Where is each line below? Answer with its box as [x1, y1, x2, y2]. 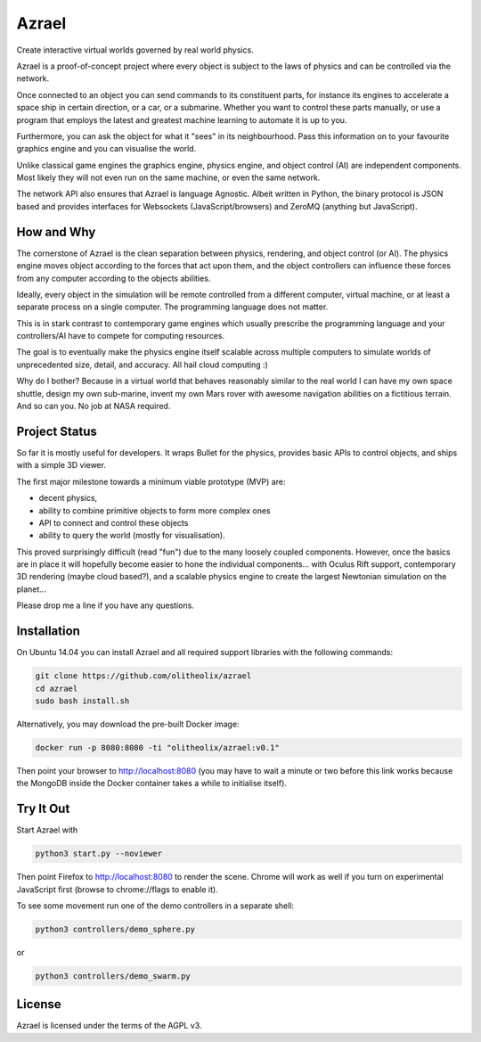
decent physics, [38, 493, 98, 504]
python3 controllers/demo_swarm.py [35, 971, 191, 980]
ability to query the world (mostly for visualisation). [38, 530, 226, 541]
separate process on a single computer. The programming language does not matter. [16, 301, 329, 312]
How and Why [16, 224, 96, 240]
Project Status [16, 423, 98, 439]
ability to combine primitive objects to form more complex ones [38, 505, 271, 516]
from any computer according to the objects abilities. [16, 273, 211, 283]
